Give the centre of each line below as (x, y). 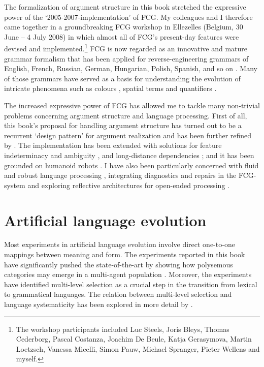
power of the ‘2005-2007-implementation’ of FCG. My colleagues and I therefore (128, 17)
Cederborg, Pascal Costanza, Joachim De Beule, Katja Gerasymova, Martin (134, 339)
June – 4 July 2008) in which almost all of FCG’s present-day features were (122, 36)
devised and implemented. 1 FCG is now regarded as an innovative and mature (126, 48)
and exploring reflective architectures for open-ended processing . (128, 185)
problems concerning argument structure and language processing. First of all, (126, 115)
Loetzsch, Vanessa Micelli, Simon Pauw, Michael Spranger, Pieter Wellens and (138, 348)
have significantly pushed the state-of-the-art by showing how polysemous (119, 264)
